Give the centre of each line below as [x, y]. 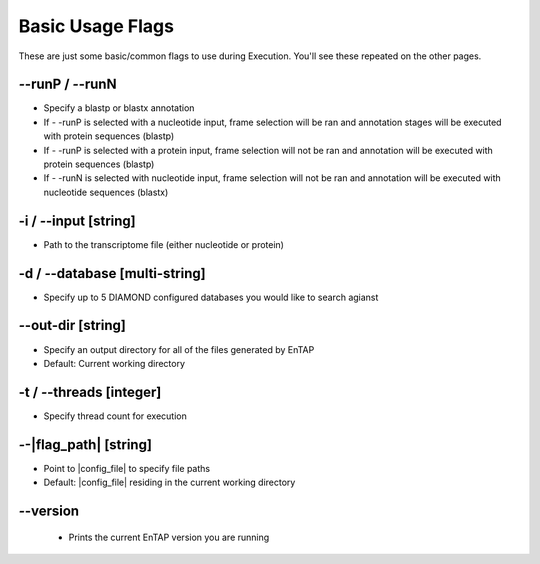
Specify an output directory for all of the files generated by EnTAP [179, 349]
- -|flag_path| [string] [85, 444]
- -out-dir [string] [72, 325]
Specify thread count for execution [115, 416]
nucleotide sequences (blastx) [106, 192]
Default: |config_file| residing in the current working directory [169, 482]
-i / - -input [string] [77, 220]
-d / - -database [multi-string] [112, 273]
